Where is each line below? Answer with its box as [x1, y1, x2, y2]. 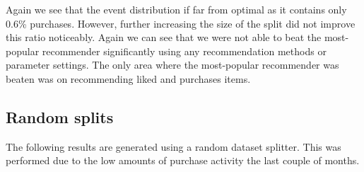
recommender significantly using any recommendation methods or [42, 43, 327, 58]
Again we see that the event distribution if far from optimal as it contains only [6, 2, 347, 16]
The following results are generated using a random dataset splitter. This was [6, 139, 341, 154]
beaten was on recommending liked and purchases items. [6, 71, 251, 86]
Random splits [6, 105, 114, 127]
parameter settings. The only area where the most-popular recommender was [6, 57, 339, 72]
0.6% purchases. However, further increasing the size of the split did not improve [6, 16, 356, 30]
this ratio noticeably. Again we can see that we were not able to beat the [6, 30, 322, 45]
